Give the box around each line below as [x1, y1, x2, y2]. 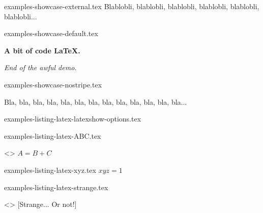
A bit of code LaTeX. [4, 45, 80, 55]
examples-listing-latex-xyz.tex [4, 164, 96, 175]
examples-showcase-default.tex [4, 28, 98, 39]
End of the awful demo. [4, 62, 77, 73]
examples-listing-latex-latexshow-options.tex [4, 113, 141, 124]
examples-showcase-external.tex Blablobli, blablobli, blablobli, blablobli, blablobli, [4, 1, 259, 11]
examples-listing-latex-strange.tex [4, 181, 108, 192]
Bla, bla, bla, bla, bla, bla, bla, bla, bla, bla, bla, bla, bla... [4, 96, 187, 107]
